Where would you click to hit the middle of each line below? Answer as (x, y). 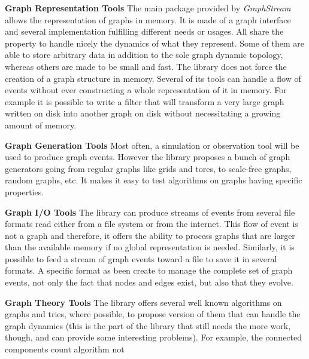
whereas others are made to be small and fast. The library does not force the (146, 66)
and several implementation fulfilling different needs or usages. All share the (144, 31)
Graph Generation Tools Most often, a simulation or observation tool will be (152, 145)
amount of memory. (41, 125)
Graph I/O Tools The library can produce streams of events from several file (150, 212)
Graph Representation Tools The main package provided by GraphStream (148, 8)
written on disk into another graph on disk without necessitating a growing (143, 113)
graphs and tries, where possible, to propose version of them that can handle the (153, 314)
